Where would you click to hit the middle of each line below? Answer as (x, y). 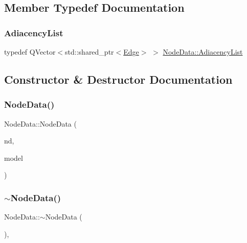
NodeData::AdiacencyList (203, 52)
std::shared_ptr (89, 52)
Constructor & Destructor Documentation (118, 79)
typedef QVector (30, 52)
